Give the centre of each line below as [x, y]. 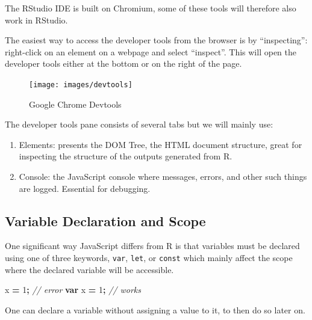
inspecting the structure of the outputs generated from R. [126, 156]
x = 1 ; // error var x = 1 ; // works [73, 290]
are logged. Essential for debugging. [85, 188]
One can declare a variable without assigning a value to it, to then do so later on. [155, 309]
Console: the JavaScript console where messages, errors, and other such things [163, 176]
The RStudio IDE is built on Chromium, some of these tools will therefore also [151, 8]
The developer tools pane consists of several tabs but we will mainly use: [139, 124]
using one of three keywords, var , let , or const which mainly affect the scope [149, 257]
